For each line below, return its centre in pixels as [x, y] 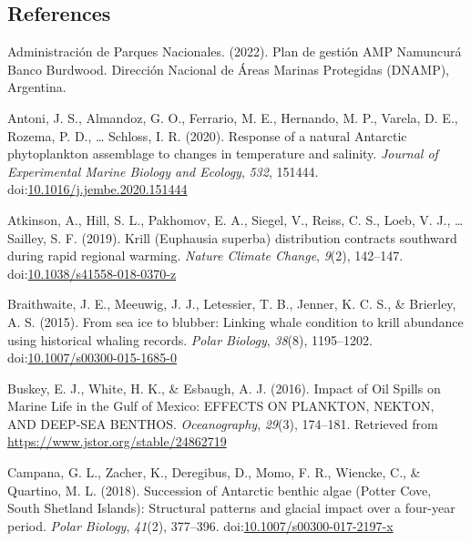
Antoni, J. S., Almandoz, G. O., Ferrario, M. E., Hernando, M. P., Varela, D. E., [233, 117]
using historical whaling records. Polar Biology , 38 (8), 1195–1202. [190, 339]
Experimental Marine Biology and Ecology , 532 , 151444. [163, 171]
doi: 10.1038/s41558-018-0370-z [92, 273]
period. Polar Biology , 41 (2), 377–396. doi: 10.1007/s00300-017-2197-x [200, 525]
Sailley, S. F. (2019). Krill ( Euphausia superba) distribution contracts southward [232, 237]
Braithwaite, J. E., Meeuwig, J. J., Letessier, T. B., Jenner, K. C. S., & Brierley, [232, 304]
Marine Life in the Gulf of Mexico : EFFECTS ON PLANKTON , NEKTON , [221, 406]
